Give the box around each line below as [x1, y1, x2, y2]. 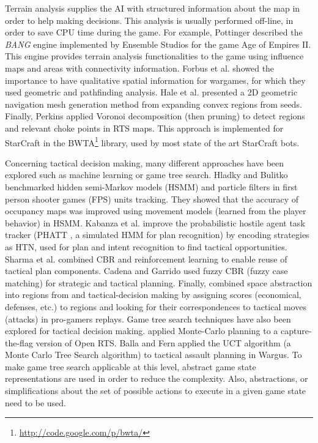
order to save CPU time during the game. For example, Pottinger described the [5, 26, 303, 39]
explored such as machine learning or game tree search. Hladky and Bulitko [5, 168, 288, 181]
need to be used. [5, 396, 67, 409]
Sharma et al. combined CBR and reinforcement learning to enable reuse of [5, 252, 287, 265]
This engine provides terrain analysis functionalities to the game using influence [5, 50, 304, 62]
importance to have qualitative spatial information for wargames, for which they [5, 73, 306, 86]
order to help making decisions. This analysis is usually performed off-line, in [5, 13, 294, 26]
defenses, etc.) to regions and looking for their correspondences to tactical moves [5, 300, 306, 313]
